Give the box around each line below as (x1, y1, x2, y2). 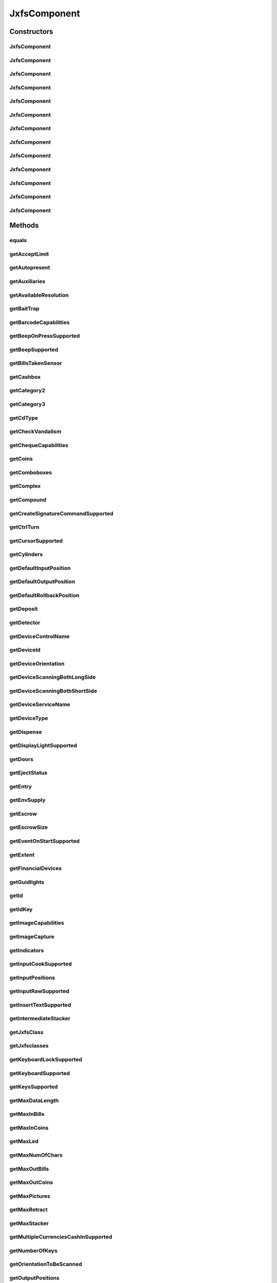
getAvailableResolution (9, 291, 69, 299)
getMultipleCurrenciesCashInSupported (9, 1233, 112, 1240)
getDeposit (9, 606, 38, 613)
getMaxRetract (9, 1206, 48, 1213)
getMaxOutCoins (9, 1179, 53, 1186)
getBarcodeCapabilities (9, 319, 70, 326)
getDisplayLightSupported (9, 742, 77, 749)
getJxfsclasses (9, 1042, 49, 1049)
